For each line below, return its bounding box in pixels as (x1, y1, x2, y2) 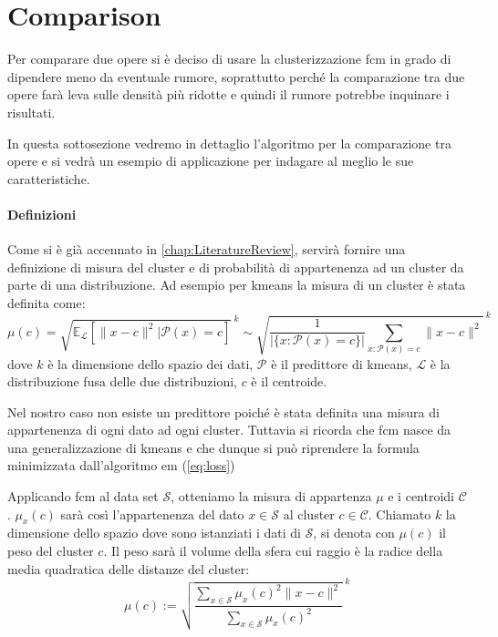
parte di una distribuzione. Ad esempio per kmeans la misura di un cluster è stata (7, 275, 466, 294)
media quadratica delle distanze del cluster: (7, 559, 250, 578)
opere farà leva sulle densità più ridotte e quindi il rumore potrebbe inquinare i (7, 85, 450, 104)
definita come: (7, 293, 86, 312)
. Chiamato (368, 504, 431, 523)
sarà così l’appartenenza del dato (60, 504, 244, 523)
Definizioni (7, 204, 77, 223)
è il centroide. (251, 372, 327, 391)
